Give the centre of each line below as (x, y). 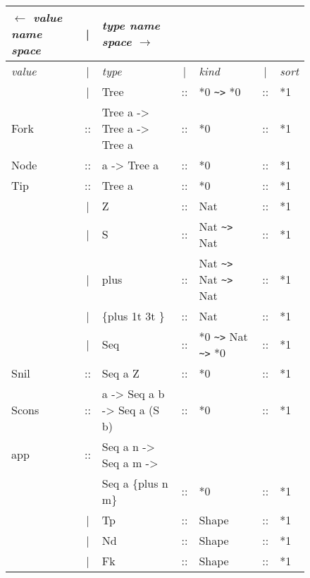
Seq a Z (120, 373)
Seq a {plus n (135, 483)
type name (131, 25)
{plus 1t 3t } (133, 315)
